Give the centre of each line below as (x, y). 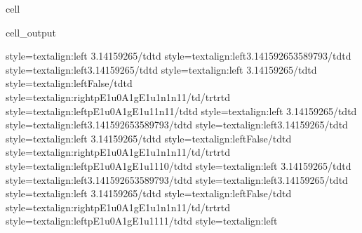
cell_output (31, 32)
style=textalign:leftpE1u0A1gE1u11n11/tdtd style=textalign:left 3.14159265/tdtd (181, 111)
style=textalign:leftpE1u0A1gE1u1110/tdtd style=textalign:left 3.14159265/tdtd (179, 165)
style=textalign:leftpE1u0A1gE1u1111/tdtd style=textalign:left (142, 221)
